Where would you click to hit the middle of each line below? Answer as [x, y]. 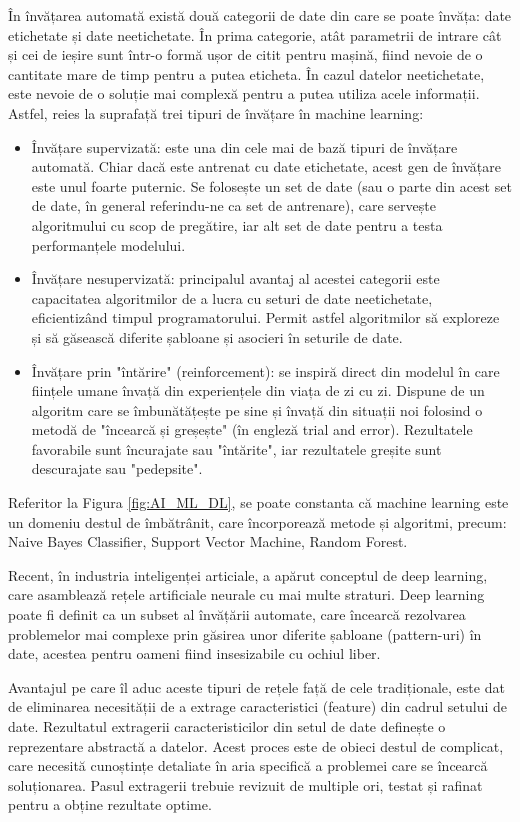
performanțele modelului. [108, 244]
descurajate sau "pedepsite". [117, 468]
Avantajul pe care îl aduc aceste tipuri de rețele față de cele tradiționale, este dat [256, 686]
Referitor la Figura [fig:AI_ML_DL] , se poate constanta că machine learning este [258, 502]
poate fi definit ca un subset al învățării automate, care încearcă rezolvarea [237, 614]
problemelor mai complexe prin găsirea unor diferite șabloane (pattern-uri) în [245, 633]
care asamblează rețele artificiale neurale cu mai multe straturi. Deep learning [246, 594]
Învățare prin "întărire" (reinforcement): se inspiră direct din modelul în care [265, 370]
